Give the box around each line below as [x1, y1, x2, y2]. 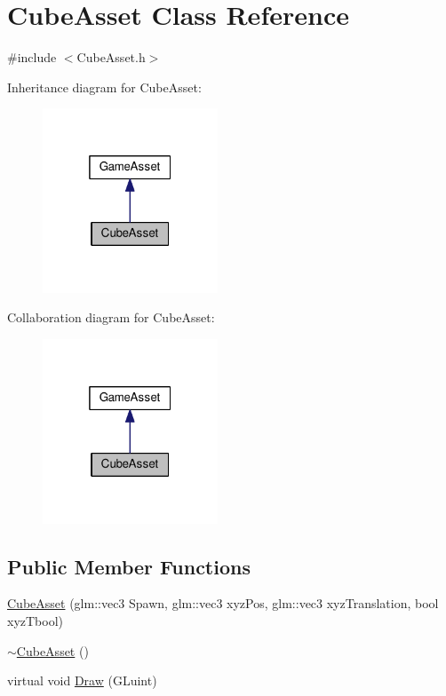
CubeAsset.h [76, 48, 146, 67]
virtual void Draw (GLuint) [7, 671, 157, 690]
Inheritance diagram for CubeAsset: [7, 77, 202, 96]
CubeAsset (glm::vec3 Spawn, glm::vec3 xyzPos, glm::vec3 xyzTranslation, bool [7, 594, 439, 613]
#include [7, 48, 57, 67]
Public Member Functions [7, 552, 251, 580]
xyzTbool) [7, 611, 64, 629]
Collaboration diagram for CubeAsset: [7, 308, 215, 327]
